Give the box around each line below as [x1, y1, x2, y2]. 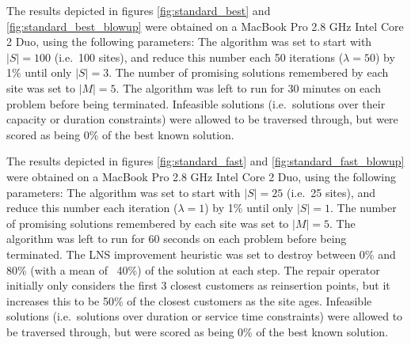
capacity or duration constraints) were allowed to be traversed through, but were [6, 111, 398, 127]
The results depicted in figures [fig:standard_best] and [6, 2, 271, 18]
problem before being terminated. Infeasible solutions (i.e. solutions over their [6, 95, 386, 112]
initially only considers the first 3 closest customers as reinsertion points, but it [6, 277, 390, 294]
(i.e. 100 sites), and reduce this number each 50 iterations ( [54, 48, 344, 65]
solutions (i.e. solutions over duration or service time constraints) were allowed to [6, 308, 403, 324]
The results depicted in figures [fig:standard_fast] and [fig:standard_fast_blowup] [6, 153, 405, 169]
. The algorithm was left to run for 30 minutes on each [116, 79, 381, 96]
